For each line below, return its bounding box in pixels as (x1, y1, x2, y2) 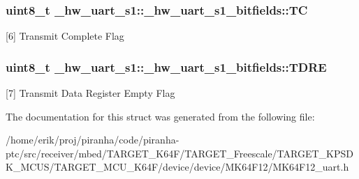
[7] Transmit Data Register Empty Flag (6, 86, 175, 100)
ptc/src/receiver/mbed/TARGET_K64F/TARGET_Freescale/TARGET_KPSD (6, 146, 353, 160)
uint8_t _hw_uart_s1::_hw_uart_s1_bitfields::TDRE (6, 58, 327, 75)
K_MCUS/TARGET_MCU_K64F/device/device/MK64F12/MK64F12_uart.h (6, 159, 349, 174)
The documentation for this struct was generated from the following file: (6, 109, 315, 123)
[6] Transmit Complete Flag (6, 29, 124, 43)
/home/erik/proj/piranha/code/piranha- (6, 132, 179, 147)
